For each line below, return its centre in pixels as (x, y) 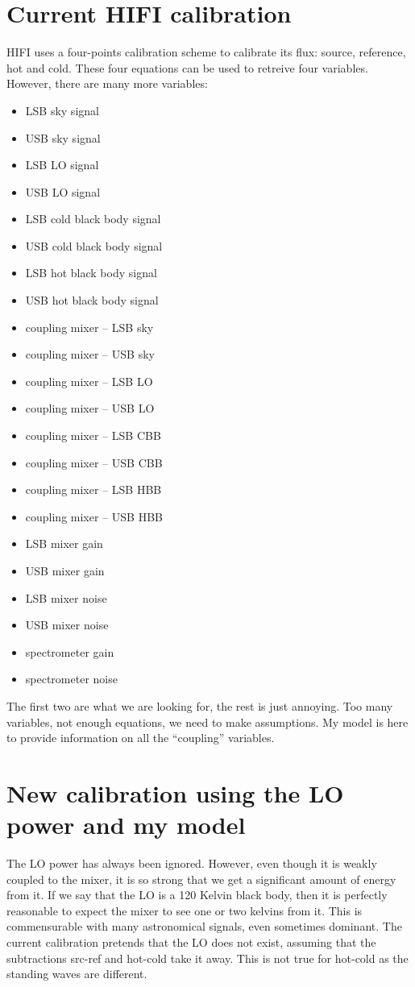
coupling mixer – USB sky (90, 354)
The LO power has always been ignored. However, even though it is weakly (192, 863)
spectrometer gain (70, 651)
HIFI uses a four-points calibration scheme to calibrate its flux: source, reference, (206, 52)
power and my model (126, 825)
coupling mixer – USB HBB (94, 516)
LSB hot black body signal (91, 273)
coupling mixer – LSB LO (89, 381)
